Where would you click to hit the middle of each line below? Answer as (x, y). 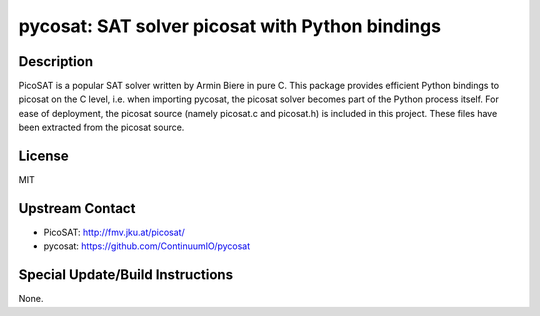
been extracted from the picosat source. (101, 127)
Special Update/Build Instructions (126, 275)
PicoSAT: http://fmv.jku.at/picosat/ (114, 232)
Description (56, 61)
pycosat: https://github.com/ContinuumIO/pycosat (147, 246)
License (43, 156)
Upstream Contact (77, 208)
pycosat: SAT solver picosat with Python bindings (230, 26)
